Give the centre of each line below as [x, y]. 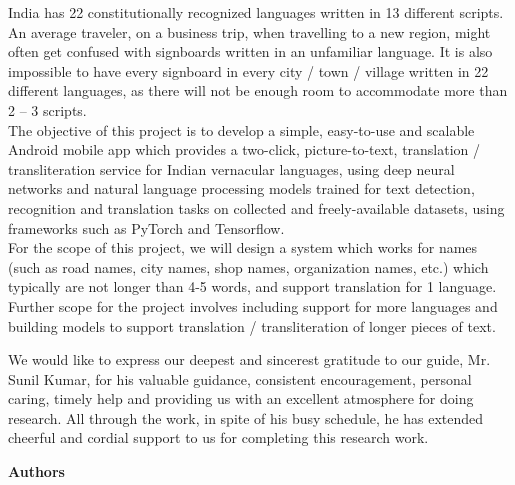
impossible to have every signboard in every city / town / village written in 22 [248, 70]
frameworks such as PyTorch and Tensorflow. [146, 227]
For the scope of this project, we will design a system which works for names [243, 247]
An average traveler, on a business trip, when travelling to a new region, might [249, 31]
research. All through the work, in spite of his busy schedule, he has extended [246, 417]
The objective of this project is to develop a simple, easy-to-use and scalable [241, 129]
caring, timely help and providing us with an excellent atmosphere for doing [241, 398]
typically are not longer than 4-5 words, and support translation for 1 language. [252, 286]
